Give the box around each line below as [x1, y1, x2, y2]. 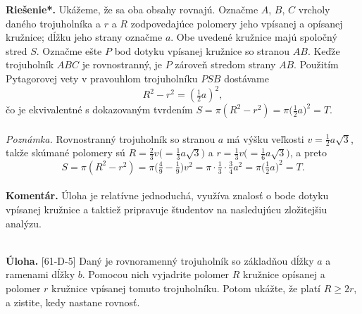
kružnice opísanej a [243, 267, 325, 282]
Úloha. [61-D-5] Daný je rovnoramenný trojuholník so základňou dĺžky [6, 253, 314, 268]
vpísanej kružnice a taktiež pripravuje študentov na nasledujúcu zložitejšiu [6, 202, 327, 216]
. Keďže [307, 43, 340, 58]
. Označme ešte [36, 43, 102, 58]
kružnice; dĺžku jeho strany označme [6, 30, 163, 44]
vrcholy [298, 2, 330, 16]
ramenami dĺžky [6, 267, 75, 282]
